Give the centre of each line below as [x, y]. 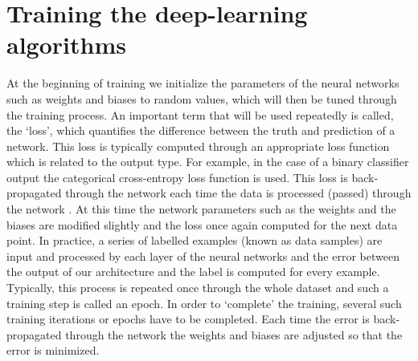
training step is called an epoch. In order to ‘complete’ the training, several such [204, 303]
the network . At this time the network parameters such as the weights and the [201, 209]
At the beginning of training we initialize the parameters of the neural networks [203, 83]
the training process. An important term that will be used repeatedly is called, [200, 114]
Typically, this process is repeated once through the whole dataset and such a [198, 288]
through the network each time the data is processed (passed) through [238, 193]
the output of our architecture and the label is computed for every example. [193, 272]
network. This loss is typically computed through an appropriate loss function [198, 146]
